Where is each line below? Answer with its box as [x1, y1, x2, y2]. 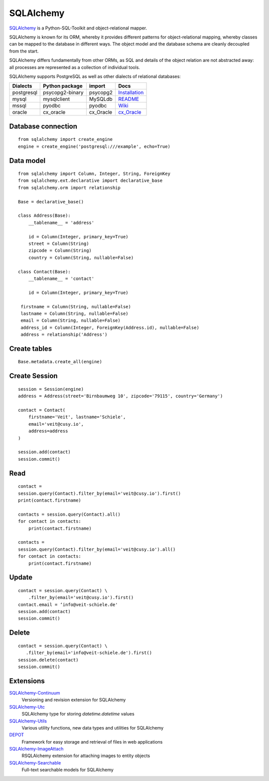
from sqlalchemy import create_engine [18, 136, 113, 142]
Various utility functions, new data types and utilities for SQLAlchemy [21, 725, 164, 731]
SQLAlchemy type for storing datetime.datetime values [21, 711, 134, 717]
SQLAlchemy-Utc [9, 704, 45, 710]
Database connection [9, 122, 77, 130]
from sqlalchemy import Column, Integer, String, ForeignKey [18, 171, 170, 177]
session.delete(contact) [18, 657, 79, 663]
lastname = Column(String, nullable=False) [20, 310, 129, 316]
